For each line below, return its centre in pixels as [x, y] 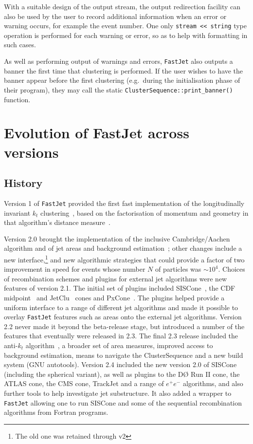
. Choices [232, 269]
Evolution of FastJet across [97, 133]
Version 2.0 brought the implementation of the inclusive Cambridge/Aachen [117, 238]
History [23, 183]
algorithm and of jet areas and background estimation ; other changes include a [123, 248]
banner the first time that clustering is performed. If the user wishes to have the [124, 70]
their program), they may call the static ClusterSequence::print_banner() [118, 89]
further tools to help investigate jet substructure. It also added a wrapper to [118, 393]
